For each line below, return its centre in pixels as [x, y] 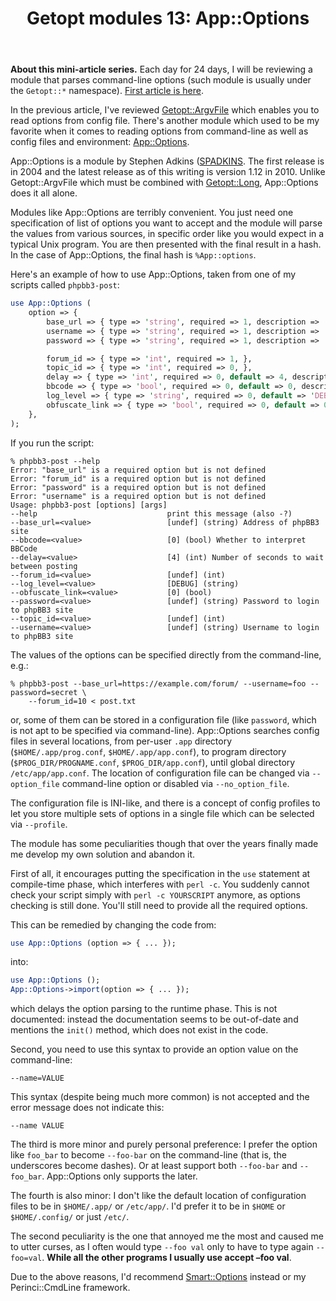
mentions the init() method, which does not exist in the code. [139, 1030]
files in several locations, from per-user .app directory [121, 741]
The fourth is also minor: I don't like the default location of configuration [158, 1196]
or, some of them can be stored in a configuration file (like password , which [163, 719]
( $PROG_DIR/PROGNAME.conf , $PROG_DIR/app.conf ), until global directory [153, 762]
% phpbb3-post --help [55, 461]
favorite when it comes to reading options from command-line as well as [159, 131]
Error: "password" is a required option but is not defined [138, 487]
